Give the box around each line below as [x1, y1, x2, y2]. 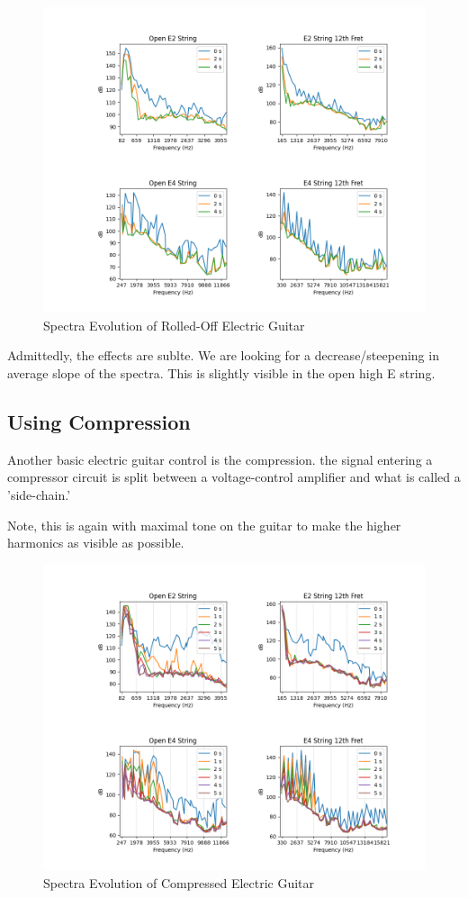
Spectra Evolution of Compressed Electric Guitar [43, 873, 315, 892]
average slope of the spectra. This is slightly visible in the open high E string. [7, 363, 436, 382]
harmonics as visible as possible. [7, 533, 184, 552]
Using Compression [7, 407, 191, 435]
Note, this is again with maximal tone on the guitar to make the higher [7, 515, 401, 534]
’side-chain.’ [7, 485, 71, 503]
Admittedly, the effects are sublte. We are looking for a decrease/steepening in [7, 346, 439, 365]
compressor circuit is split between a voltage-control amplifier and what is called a [7, 467, 461, 486]
